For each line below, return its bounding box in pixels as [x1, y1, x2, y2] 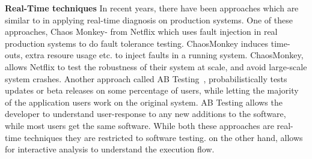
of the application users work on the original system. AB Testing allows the [5, 95, 283, 108]
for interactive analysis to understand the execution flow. [5, 143, 215, 155]
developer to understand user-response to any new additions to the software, [5, 107, 286, 120]
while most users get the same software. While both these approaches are [5, 119, 274, 131]
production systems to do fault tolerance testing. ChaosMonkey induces [5, 37, 269, 49]
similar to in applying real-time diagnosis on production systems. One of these [5, 13, 293, 26]
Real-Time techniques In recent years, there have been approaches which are [5, 2, 299, 14]
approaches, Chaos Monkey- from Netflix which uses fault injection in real [5, 25, 278, 38]
